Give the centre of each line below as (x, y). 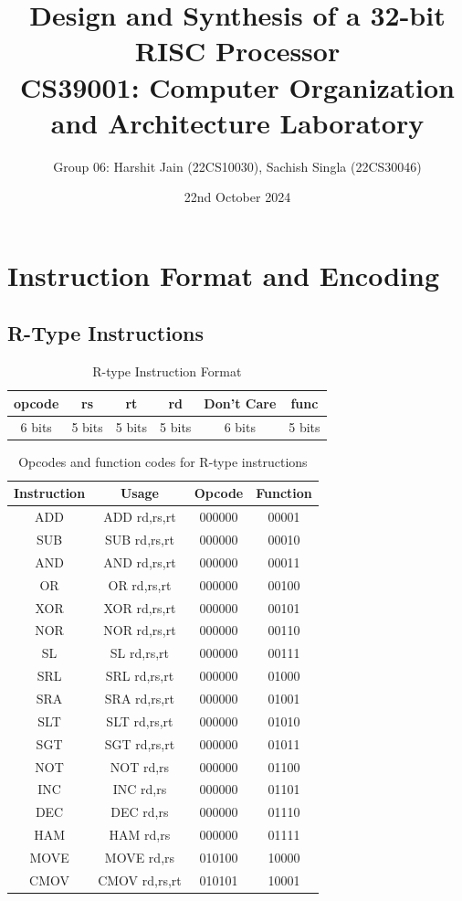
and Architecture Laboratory (237, 122)
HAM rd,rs (140, 835)
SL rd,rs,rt (140, 653)
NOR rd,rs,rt (140, 630)
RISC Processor (237, 51)
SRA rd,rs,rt (140, 698)
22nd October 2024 (237, 197)
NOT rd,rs (140, 766)
